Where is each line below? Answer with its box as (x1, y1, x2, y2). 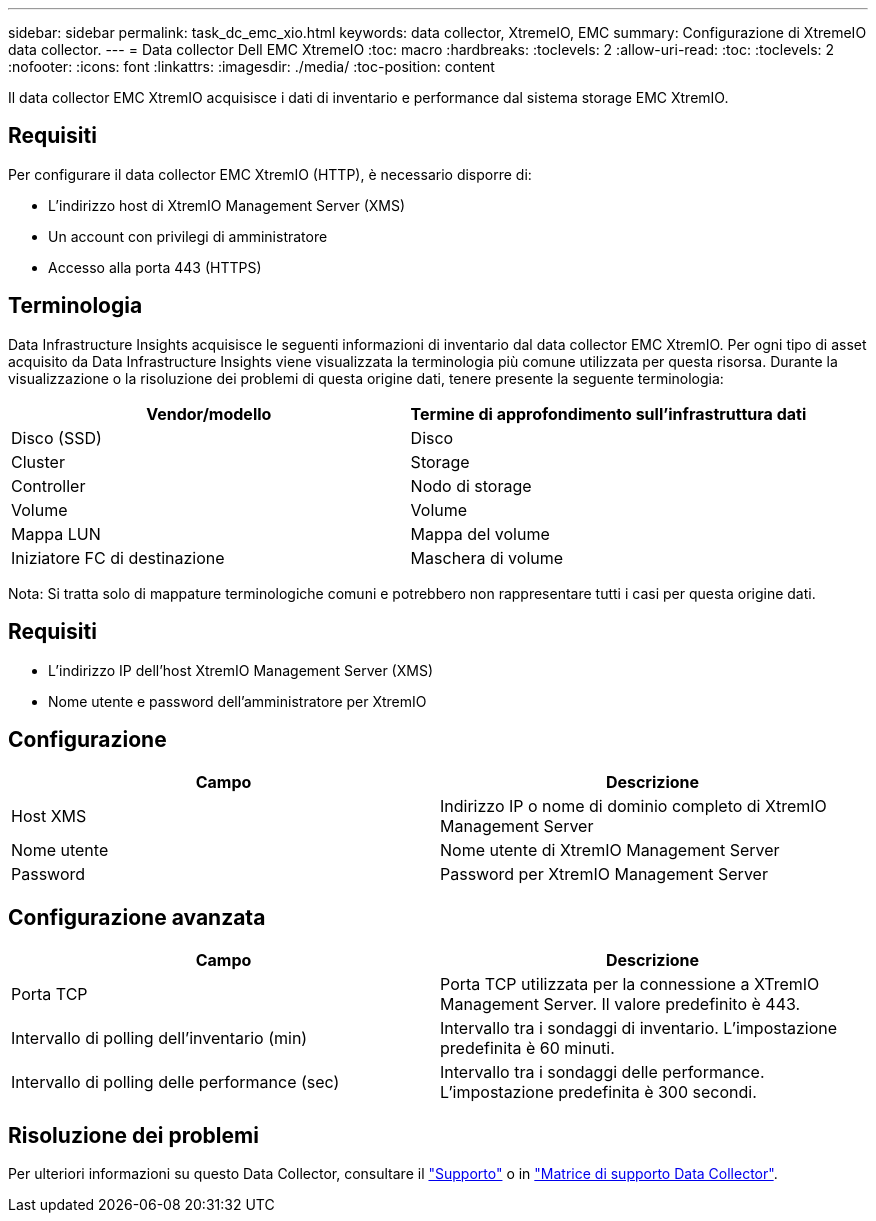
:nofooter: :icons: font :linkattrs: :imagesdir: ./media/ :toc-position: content (8, 58, 495, 75)
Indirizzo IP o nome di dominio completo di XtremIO (440, 796, 827, 817)
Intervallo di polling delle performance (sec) (11, 1072, 340, 1093)
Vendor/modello (146, 403, 272, 424)
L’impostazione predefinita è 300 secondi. (440, 1082, 757, 1103)
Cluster (11, 451, 65, 472)
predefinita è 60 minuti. (440, 1038, 615, 1059)
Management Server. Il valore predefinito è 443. (440, 994, 801, 1015)
